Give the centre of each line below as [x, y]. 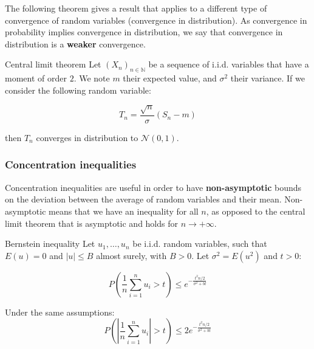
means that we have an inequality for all [124, 211]
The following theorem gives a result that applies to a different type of [136, 8]
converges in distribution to [87, 137]
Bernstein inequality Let [50, 244]
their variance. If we [268, 78]
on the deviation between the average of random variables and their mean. [143, 199]
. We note [92, 78]
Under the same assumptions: [60, 312]
